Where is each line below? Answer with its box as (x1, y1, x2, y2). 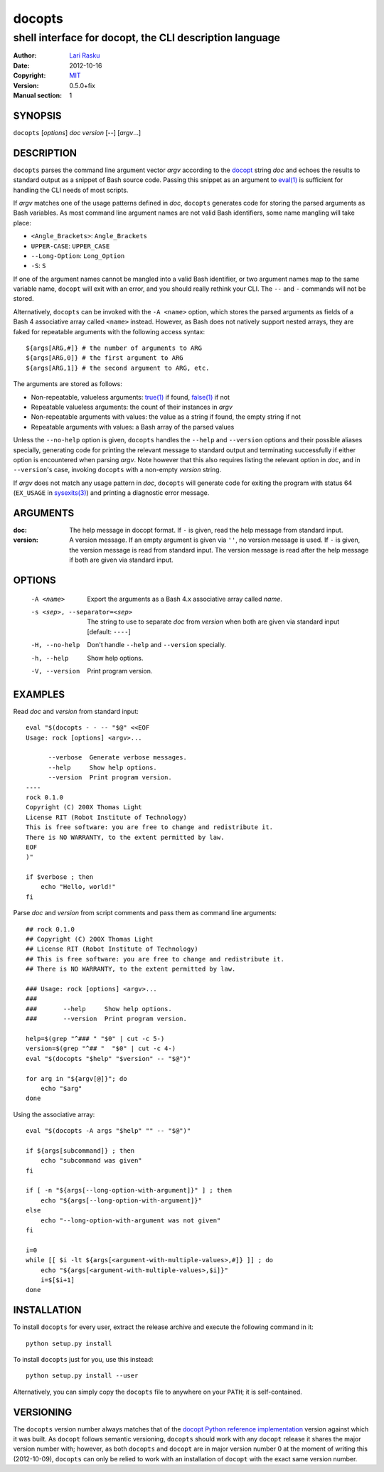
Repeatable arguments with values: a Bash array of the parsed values (31, 422, 235, 431)
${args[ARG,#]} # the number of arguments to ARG (26, 344, 203, 352)
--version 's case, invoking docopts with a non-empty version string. (13, 466, 222, 474)
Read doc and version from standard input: (13, 707, 139, 715)
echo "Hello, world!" (40, 882, 117, 891)
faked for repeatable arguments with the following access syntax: (13, 327, 206, 336)
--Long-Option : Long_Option (31, 251, 125, 260)
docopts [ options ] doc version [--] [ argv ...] (13, 128, 142, 137)
